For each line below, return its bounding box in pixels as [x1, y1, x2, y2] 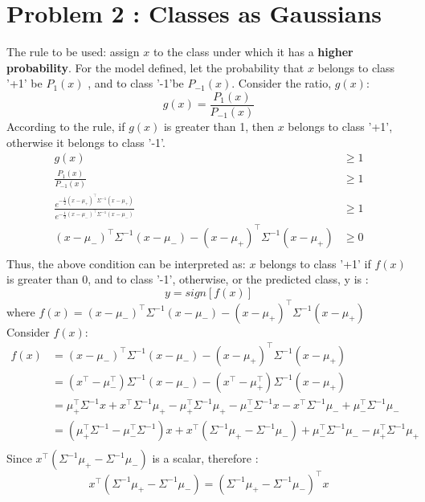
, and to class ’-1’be [88, 75, 184, 92]
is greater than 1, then [163, 117, 275, 134]
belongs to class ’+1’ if [259, 255, 371, 271]
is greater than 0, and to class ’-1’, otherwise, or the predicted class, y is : [6, 271, 369, 288]
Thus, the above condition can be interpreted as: [6, 255, 246, 271]
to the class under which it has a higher [153, 43, 353, 60]
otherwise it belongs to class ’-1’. [6, 133, 166, 150]
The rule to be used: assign [6, 43, 140, 60]
